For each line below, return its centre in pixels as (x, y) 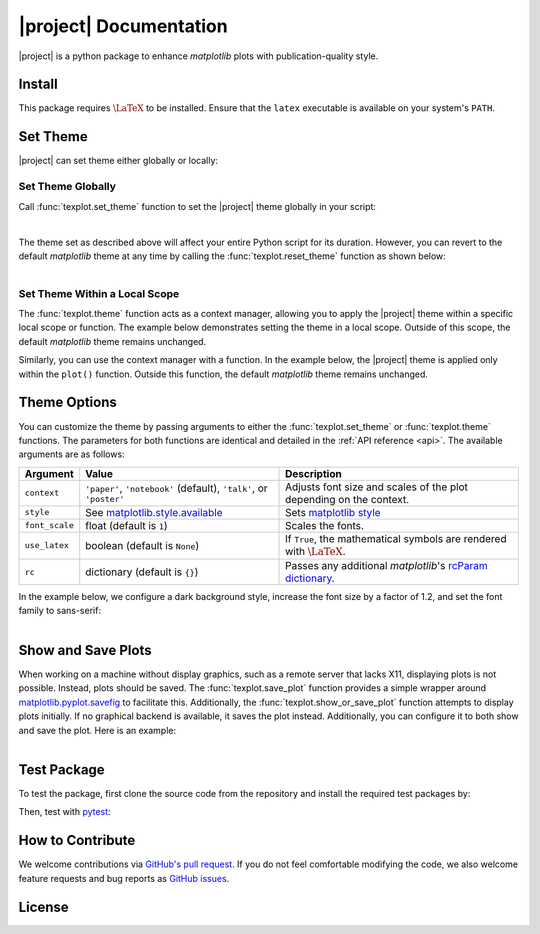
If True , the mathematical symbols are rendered (396, 538)
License (43, 906)
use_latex (47, 545)
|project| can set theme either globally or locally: (118, 161)
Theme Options (67, 402)
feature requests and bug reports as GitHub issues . (124, 878)
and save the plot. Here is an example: (97, 730)
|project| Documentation (123, 26)
